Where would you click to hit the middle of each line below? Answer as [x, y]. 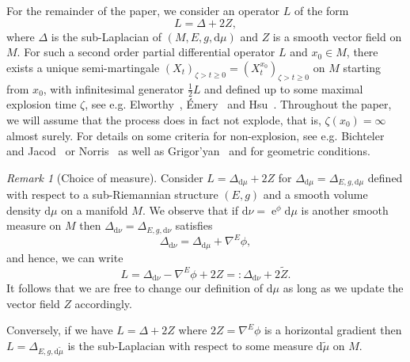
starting [362, 67]
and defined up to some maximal [284, 88]
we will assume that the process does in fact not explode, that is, [164, 120]
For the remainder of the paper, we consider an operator [143, 10]
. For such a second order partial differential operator [146, 52]
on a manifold [95, 210]
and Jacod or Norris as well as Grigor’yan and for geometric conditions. [188, 151]
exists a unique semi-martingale [83, 67]
